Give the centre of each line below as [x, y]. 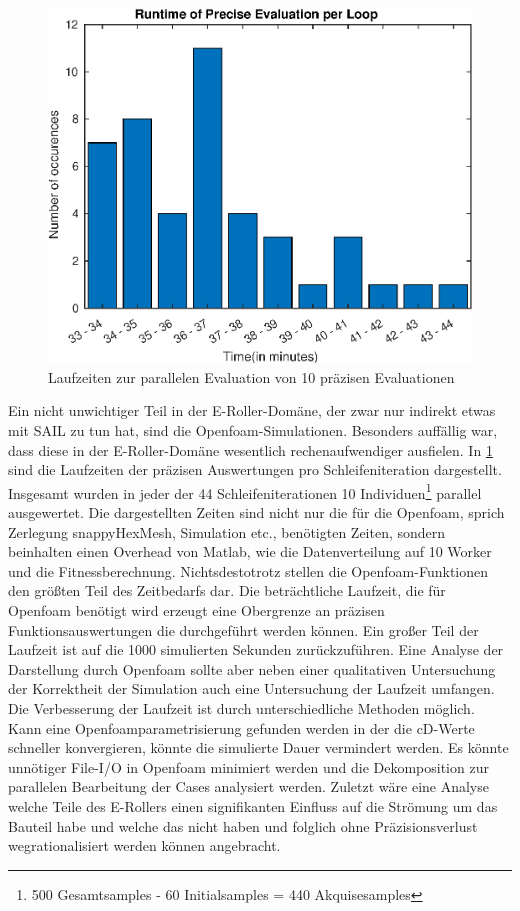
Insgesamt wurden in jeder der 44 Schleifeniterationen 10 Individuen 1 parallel [245, 491]
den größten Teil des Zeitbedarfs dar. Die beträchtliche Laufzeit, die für [227, 590]
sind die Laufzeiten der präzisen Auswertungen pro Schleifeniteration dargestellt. [255, 469]
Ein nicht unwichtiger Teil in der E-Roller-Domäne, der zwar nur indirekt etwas [252, 410]
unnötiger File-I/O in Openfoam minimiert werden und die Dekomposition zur [248, 766]
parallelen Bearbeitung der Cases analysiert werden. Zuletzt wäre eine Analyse [248, 786]
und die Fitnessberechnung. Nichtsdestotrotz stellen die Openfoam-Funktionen [248, 570]
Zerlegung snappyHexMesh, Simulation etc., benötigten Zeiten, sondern [227, 531]
